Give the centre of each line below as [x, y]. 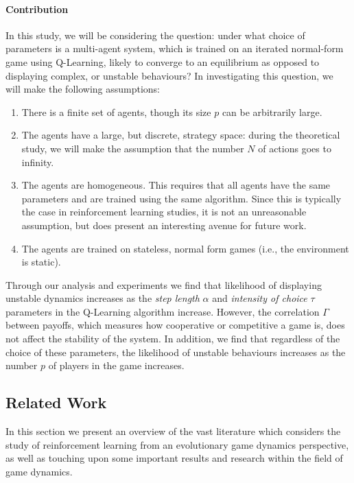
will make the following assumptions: [83, 89]
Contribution [37, 9]
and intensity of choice [260, 298]
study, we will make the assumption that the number [133, 148]
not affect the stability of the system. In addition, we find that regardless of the [173, 339]
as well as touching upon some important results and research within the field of [174, 458]
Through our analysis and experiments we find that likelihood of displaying [164, 284]
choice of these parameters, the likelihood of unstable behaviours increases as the [176, 352]
